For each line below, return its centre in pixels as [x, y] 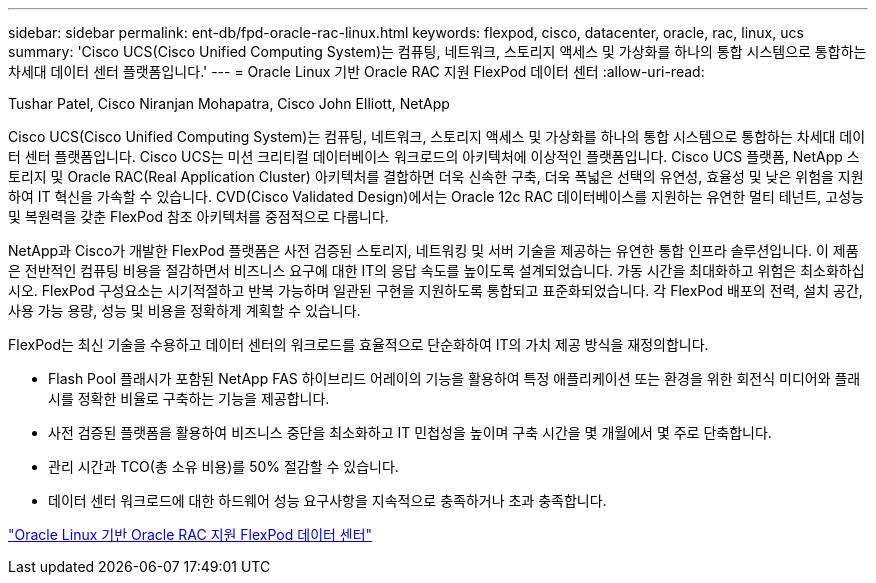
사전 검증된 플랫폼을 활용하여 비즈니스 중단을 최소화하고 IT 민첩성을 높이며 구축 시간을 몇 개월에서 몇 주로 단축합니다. [410, 432]
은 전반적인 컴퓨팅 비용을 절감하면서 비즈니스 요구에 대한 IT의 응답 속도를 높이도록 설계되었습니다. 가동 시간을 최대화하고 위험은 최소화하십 [436, 270]
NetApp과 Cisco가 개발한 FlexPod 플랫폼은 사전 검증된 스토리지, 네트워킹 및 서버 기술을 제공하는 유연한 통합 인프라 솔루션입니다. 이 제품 [433, 250]
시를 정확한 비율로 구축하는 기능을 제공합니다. [189, 398]
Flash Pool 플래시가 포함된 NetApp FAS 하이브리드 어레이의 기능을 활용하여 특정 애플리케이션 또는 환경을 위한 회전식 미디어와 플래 [454, 378]
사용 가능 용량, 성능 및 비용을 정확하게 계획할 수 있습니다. [184, 310]
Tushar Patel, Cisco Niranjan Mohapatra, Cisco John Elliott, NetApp [229, 103]
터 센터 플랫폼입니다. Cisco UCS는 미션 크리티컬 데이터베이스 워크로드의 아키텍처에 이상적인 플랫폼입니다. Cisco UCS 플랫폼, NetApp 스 [434, 156]
